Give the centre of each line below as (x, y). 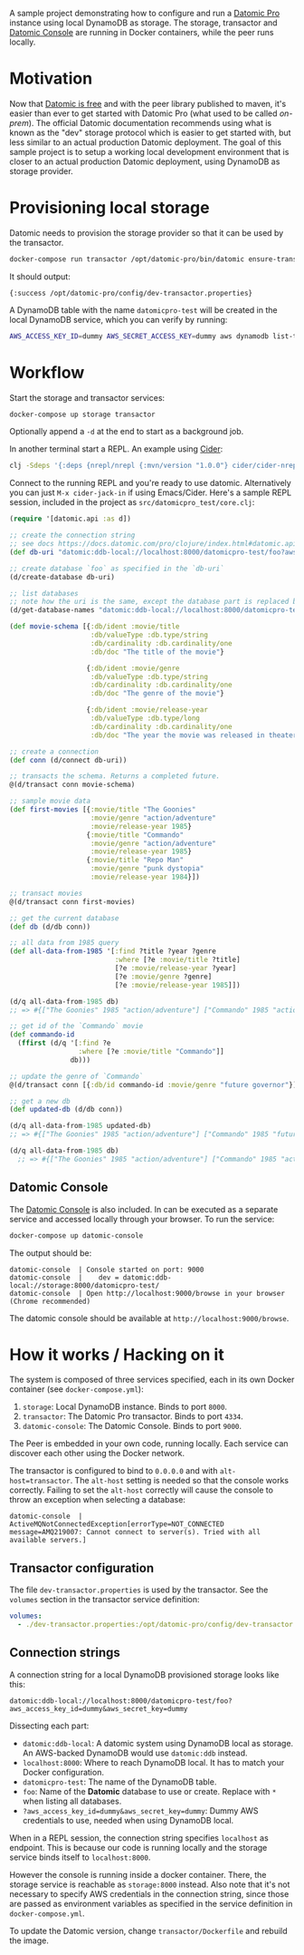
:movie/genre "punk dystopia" (147, 869)
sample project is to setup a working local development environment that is (149, 151)
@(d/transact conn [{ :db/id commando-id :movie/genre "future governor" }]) (155, 1084)
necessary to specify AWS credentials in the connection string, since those (149, 1893)
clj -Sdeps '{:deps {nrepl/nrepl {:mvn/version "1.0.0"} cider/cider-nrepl (155, 466)
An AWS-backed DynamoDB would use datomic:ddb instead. (135, 1753)
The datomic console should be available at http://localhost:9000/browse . (149, 1318)
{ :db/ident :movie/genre (133, 668)
